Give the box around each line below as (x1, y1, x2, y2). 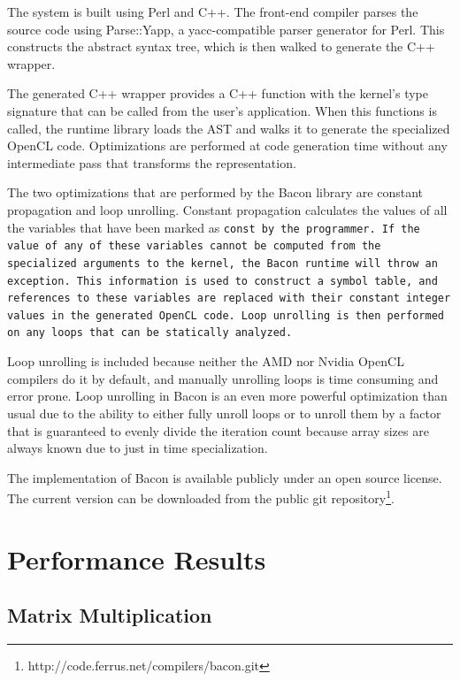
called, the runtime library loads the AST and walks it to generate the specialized (7, 119, 450, 137)
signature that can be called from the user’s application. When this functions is (7, 101, 437, 119)
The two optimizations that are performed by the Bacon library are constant (7, 183, 423, 202)
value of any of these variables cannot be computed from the (7, 240, 381, 253)
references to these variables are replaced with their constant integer (7, 292, 451, 305)
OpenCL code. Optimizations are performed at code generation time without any (7, 136, 448, 155)
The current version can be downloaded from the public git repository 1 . (7, 486, 395, 507)
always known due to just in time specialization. (7, 439, 268, 457)
